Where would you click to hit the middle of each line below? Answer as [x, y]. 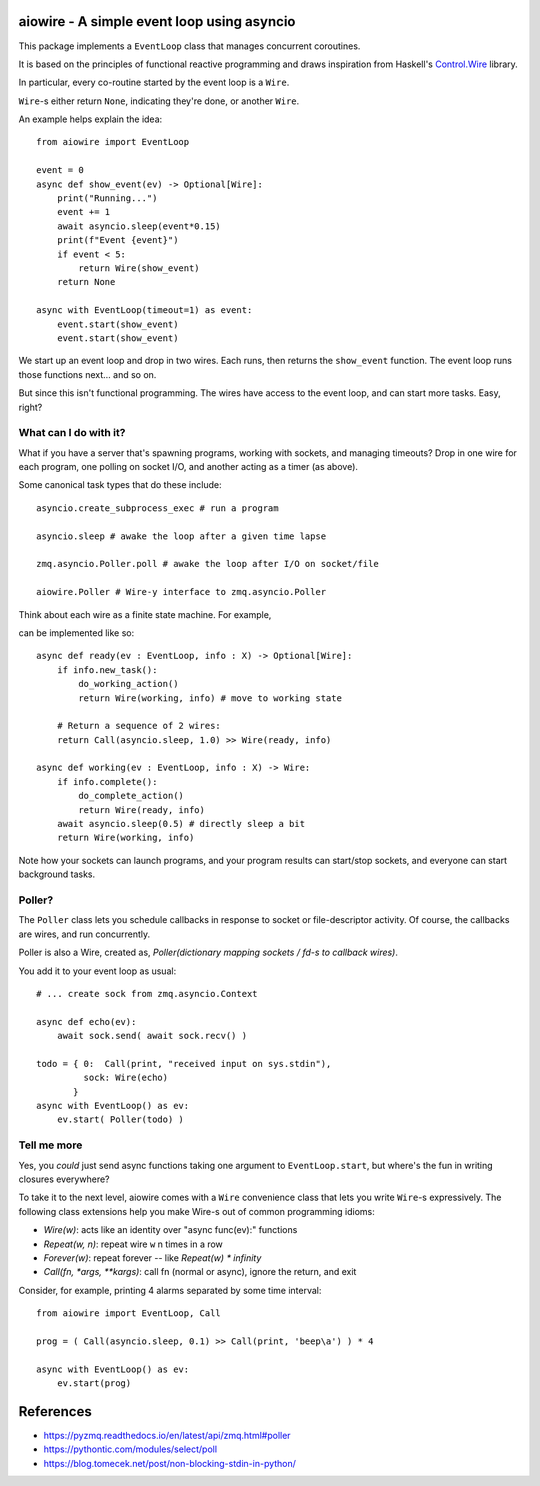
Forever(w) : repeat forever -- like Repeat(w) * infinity [152, 1257]
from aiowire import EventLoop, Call [129, 1313]
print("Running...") [107, 198]
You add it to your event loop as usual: [97, 971]
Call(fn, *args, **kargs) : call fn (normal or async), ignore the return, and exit [200, 1272]
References [55, 1411]
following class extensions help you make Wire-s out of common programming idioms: [196, 1211]
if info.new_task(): [107, 669]
